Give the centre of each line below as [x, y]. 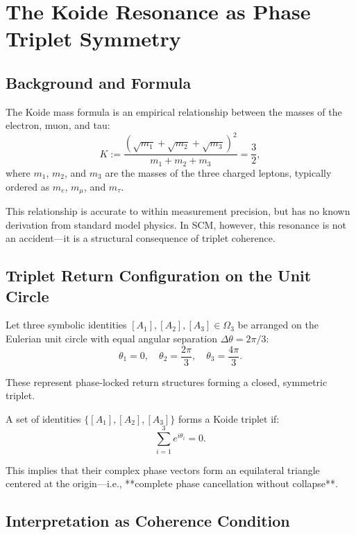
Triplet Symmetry [93, 38]
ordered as [28, 186]
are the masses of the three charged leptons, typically [218, 172]
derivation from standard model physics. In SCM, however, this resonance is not [176, 224]
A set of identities [43, 418]
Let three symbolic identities [66, 325]
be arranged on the [278, 325]
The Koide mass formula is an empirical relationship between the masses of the [174, 111]
